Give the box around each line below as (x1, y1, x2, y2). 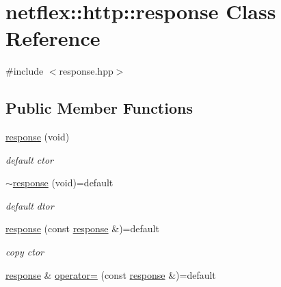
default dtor (5, 198, 54, 212)
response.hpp (59, 64, 113, 78)
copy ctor (5, 245, 44, 259)
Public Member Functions (5, 97, 193, 118)
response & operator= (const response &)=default (5, 267, 216, 282)
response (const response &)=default (5, 221, 159, 236)
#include (5, 64, 44, 78)
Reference (5, 24, 101, 52)
